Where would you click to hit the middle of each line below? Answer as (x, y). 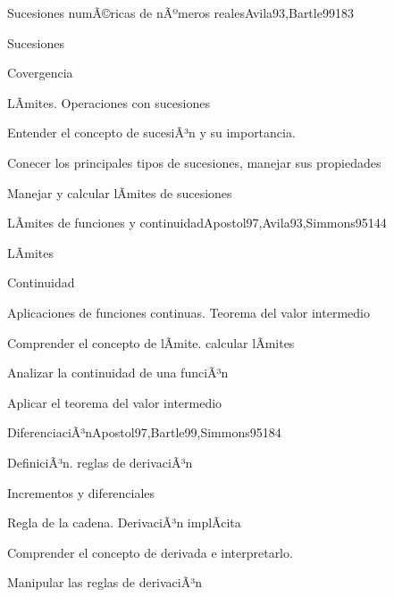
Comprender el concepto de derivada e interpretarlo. (150, 552)
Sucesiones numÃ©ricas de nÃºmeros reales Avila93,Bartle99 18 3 (180, 12)
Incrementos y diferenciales (81, 492)
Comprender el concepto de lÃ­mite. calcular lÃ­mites (151, 342)
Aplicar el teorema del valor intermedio (115, 402)
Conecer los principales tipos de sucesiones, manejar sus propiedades (194, 162)
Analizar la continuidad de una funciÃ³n (118, 373)
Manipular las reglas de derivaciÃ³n (105, 582)
